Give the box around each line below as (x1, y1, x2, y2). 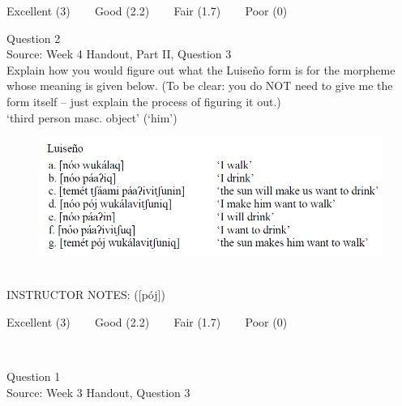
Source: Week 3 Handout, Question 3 (6, 383, 190, 400)
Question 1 (6, 367, 61, 384)
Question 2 (6, 29, 61, 46)
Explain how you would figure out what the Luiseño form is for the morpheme (6, 61, 396, 78)
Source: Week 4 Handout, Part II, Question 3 (6, 45, 232, 62)
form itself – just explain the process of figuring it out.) (6, 92, 281, 109)
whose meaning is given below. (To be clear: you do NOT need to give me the (6, 77, 393, 94)
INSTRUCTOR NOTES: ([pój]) (6, 286, 165, 303)
